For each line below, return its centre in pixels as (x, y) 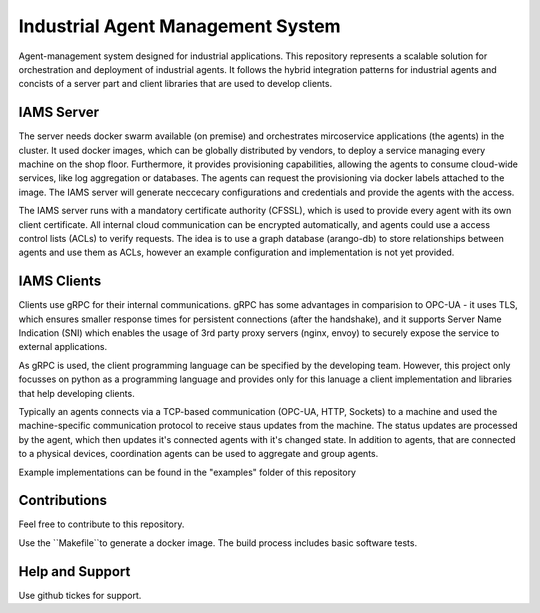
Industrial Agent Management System (179, 26)
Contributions (62, 500)
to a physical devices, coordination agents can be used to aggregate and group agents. (198, 454)
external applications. (63, 347)
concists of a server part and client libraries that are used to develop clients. (175, 84)
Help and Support (74, 571)
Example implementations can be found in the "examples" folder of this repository (187, 472)
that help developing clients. (76, 393)
